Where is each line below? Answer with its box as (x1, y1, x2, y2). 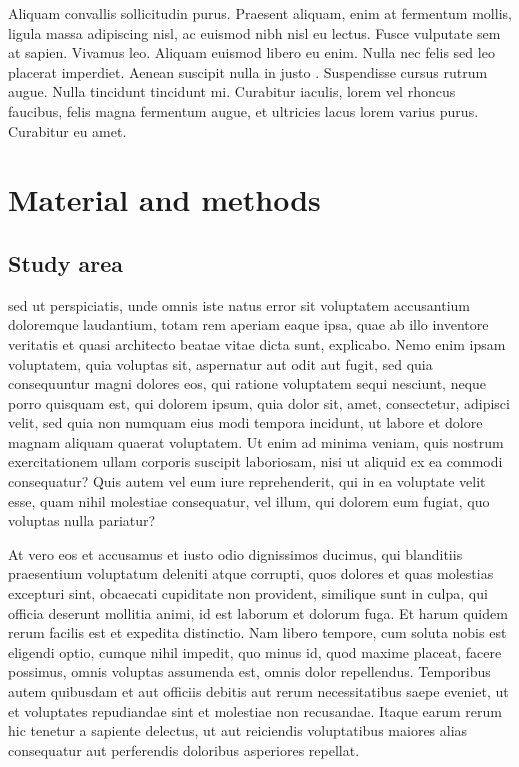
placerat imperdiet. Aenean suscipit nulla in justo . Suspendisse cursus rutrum (8, 61, 488, 82)
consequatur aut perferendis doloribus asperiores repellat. (8, 739, 360, 760)
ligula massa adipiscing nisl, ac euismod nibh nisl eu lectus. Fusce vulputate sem (8, 22, 501, 43)
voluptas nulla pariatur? (8, 510, 156, 531)
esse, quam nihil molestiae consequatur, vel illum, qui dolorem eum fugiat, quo (8, 490, 490, 511)
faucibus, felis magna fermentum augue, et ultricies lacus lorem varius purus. (8, 100, 479, 121)
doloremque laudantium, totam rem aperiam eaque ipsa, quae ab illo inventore (8, 314, 489, 335)
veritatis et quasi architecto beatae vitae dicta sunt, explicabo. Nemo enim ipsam (8, 333, 506, 354)
